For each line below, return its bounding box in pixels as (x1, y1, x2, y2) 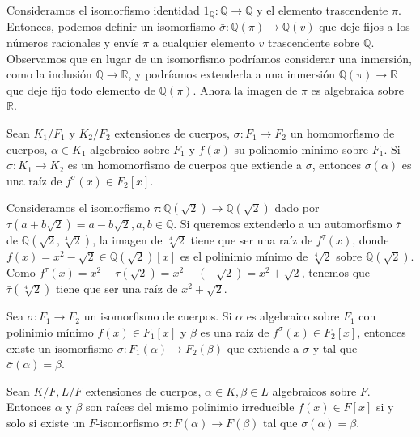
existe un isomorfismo (6, 339, 114, 356)
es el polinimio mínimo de (180, 248, 308, 265)
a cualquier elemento (152, 34, 255, 51)
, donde (352, 231, 389, 248)
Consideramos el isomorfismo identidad (6, 2, 200, 18)
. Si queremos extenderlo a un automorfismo (173, 215, 392, 232)
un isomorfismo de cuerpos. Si (83, 308, 232, 325)
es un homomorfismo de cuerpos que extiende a (67, 156, 303, 173)
